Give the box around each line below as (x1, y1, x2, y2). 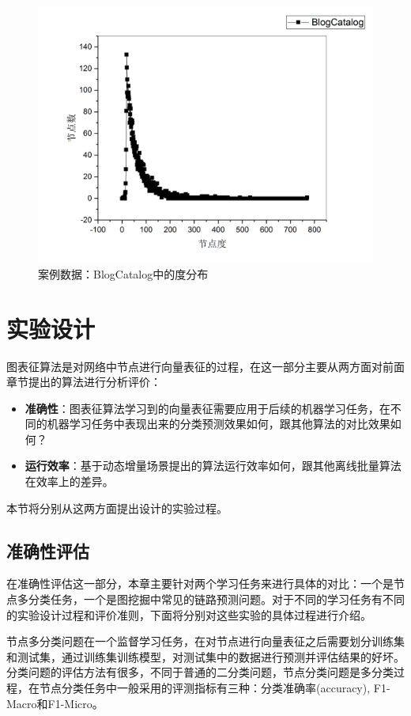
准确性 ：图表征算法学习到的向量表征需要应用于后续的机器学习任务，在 (25, 400, 390, 416)
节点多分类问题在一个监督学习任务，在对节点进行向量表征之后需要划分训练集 (6, 633, 405, 650)
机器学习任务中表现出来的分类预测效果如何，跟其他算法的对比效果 (47, 415, 390, 432)
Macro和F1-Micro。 (6, 695, 104, 711)
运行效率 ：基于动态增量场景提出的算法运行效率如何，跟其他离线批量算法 (25, 457, 402, 474)
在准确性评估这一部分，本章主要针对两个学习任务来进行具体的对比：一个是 (6, 575, 394, 592)
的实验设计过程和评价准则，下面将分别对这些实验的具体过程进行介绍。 (6, 606, 371, 623)
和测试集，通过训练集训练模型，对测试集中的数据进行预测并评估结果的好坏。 (6, 648, 405, 665)
